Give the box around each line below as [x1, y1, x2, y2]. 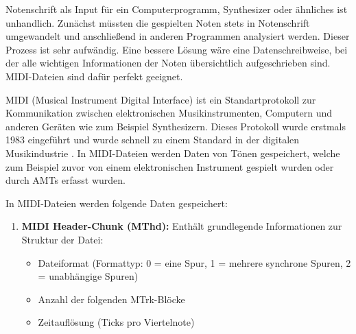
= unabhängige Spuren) [38, 269, 139, 283]
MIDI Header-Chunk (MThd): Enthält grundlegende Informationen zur [21, 219, 342, 233]
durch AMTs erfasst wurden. [5, 173, 126, 187]
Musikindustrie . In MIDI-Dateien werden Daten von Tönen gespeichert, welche [5, 145, 340, 160]
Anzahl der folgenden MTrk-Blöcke [38, 291, 185, 306]
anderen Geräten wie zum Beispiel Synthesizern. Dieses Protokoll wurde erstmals [5, 119, 346, 133]
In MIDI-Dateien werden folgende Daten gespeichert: [5, 195, 228, 210]
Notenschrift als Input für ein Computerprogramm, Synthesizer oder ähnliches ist [5, 2, 348, 16]
